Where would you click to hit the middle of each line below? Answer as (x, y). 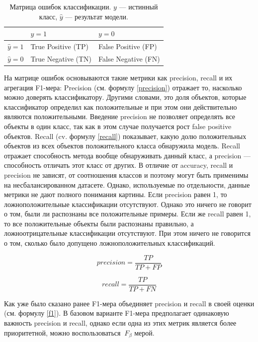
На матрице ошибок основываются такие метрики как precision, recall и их (118, 77)
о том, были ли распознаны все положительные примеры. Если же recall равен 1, (128, 214)
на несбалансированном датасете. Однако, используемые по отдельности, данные (127, 184)
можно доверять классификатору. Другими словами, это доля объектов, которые (125, 97)
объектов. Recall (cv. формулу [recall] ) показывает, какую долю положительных (125, 136)
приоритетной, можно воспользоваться (62, 332)
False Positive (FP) (128, 46)
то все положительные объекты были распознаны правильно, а (99, 223)
